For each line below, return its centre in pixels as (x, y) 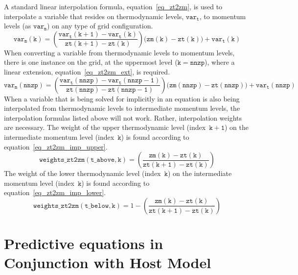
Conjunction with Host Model (108, 262)
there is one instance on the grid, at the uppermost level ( (91, 62)
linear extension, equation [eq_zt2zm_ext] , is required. (87, 71)
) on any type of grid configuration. (100, 26)
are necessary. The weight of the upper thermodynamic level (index (105, 127)
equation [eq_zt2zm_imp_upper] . (56, 146)
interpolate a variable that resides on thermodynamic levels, (94, 16)
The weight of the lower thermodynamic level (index (82, 173)
